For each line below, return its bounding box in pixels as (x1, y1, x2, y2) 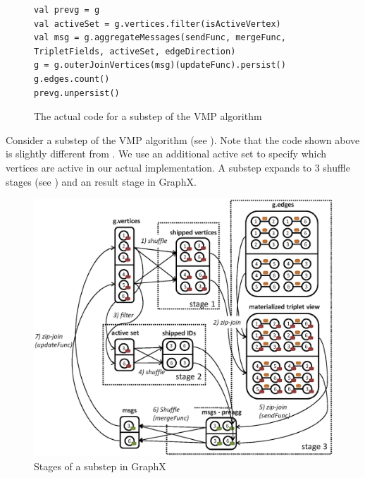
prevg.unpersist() (34, 88, 120, 98)
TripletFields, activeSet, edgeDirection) (34, 46, 236, 56)
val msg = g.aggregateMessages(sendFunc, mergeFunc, (34, 32, 286, 43)
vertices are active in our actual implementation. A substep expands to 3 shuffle (6, 160, 350, 174)
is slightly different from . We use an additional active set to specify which (6, 146, 327, 161)
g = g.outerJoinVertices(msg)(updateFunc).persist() (34, 60, 286, 71)
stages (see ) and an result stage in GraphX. (6, 174, 197, 189)
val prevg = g (34, 5, 100, 15)
